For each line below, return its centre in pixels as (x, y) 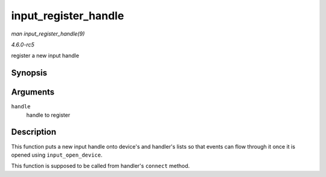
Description (34, 132)
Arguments (33, 92)
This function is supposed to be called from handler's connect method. (101, 166)
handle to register (48, 115)
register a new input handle (45, 56)
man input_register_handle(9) (48, 34)
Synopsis (29, 73)
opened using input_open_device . (57, 155)
